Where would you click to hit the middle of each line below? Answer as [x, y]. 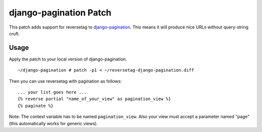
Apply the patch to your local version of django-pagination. [68, 59]
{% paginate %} [36, 106]
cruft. [14, 33]
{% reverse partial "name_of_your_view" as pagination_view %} [94, 99]
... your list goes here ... [52, 92]
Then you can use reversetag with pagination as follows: [65, 81]
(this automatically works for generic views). [53, 123]
